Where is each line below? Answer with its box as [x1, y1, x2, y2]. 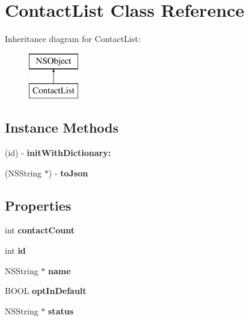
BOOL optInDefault [5, 284, 87, 297]
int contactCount [5, 224, 75, 236]
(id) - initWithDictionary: [5, 146, 111, 159]
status [48, 304, 74, 317]
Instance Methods [5, 118, 118, 137]
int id [5, 244, 26, 257]
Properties [5, 196, 72, 214]
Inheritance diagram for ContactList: [5, 32, 141, 45]
